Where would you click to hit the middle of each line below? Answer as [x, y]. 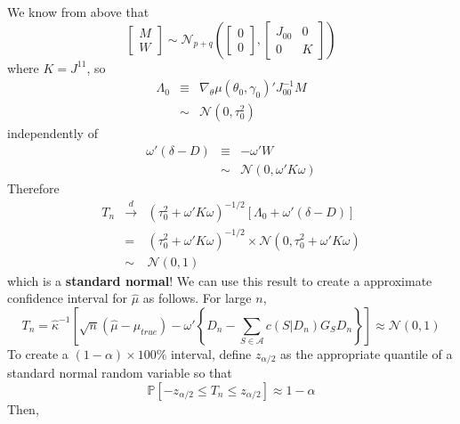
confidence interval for [68, 298]
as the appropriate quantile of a [366, 353]
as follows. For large [197, 298]
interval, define [211, 353]
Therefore [33, 188]
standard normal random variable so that [120, 373]
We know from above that [78, 12]
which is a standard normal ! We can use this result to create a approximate [220, 280]
